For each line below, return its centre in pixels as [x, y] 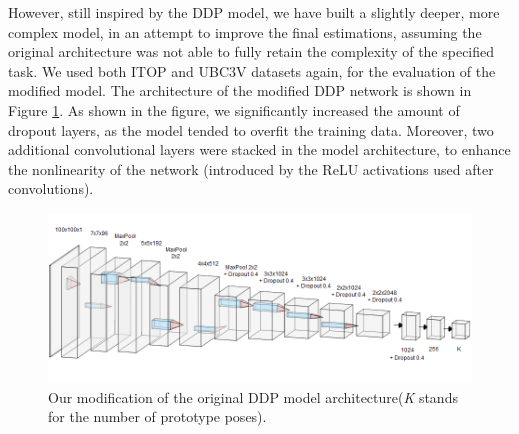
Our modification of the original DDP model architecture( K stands [253, 396]
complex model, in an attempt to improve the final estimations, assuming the [245, 31]
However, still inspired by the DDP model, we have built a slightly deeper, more [254, 12]
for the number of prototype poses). [157, 416]
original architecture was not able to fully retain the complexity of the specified [251, 51]
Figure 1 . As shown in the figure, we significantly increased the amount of [234, 109]
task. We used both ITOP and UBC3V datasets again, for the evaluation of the [252, 70]
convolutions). [51, 188]
